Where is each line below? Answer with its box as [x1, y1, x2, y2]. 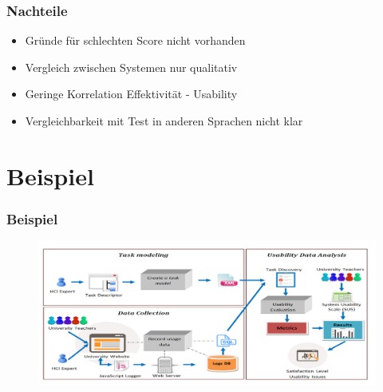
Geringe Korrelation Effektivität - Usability [25, 85, 238, 102]
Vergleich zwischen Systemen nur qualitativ [25, 58, 238, 75]
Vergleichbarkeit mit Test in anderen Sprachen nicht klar [25, 113, 303, 129]
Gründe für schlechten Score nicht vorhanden [25, 32, 246, 49]
